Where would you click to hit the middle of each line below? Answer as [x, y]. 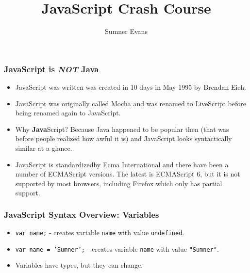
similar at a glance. [44, 148]
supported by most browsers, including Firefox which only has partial [119, 183]
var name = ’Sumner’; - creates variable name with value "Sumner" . [117, 249]
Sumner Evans [126, 31]
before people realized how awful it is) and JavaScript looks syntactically [124, 138]
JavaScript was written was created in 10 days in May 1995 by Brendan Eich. [131, 87]
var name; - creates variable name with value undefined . [100, 233]
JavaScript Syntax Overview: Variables [82, 214]
